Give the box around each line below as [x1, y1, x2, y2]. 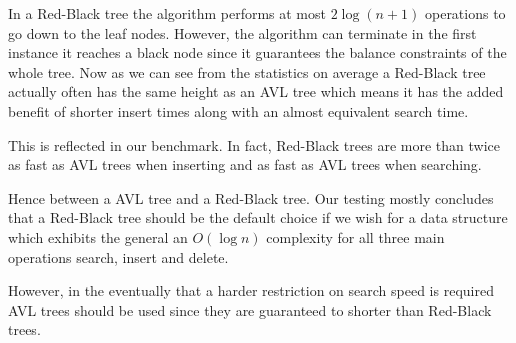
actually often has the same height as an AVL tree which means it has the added [8, 81, 504, 102]
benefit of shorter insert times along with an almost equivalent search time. [8, 100, 469, 121]
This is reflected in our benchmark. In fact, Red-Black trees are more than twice [8, 134, 500, 155]
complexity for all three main [266, 226, 445, 247]
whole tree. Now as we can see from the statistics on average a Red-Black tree [8, 61, 486, 82]
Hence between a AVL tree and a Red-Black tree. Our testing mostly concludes [8, 187, 494, 208]
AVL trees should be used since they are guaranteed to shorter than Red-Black [8, 299, 492, 320]
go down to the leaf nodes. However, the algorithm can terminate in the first [8, 22, 477, 43]
